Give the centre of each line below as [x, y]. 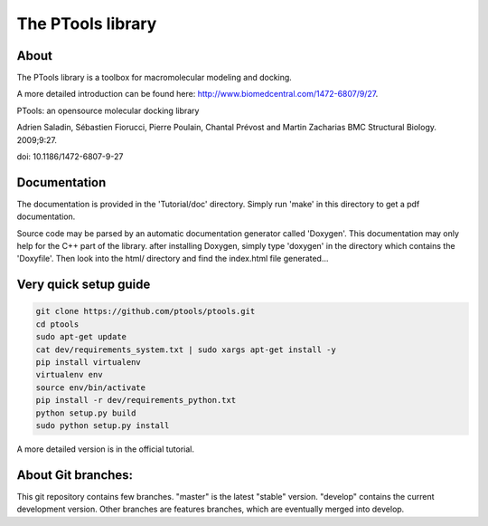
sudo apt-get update [81, 337]
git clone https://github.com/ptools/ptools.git [145, 311]
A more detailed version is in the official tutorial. [105, 449]
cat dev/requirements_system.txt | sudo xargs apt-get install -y [186, 349]
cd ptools [57, 324]
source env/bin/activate [91, 387]
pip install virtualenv [89, 363]
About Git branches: [75, 475]
